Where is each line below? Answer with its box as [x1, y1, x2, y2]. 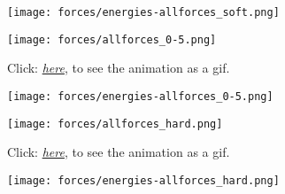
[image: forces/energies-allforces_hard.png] [7, 174, 280, 187]
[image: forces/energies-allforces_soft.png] [7, 6, 280, 19]
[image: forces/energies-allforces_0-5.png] [7, 89, 273, 103]
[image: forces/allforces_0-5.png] [7, 33, 217, 46]
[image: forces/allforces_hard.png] [7, 117, 223, 130]
